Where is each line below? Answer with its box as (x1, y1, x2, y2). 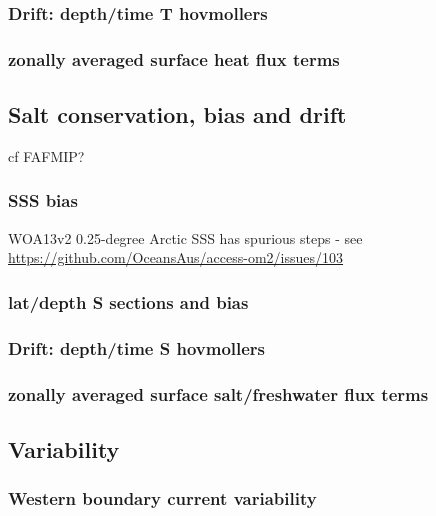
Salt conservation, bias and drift (8, 99, 347, 130)
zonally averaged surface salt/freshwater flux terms (8, 381, 429, 406)
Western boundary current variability (8, 486, 317, 511)
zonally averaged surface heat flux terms (8, 46, 340, 71)
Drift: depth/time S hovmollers (8, 335, 266, 360)
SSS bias (8, 188, 78, 213)
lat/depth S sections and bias (8, 289, 249, 314)
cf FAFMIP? (8, 145, 85, 166)
